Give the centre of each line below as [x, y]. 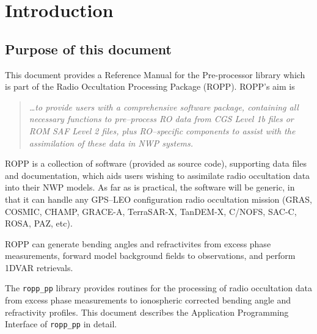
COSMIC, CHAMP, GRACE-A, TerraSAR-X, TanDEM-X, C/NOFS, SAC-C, [151, 211]
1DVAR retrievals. [39, 267]
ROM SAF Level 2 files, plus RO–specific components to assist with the [162, 130]
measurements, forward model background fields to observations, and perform [150, 256]
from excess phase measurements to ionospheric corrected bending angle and [148, 300]
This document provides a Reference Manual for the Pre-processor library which [155, 74]
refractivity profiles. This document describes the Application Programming [147, 312]
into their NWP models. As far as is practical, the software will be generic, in [150, 187]
